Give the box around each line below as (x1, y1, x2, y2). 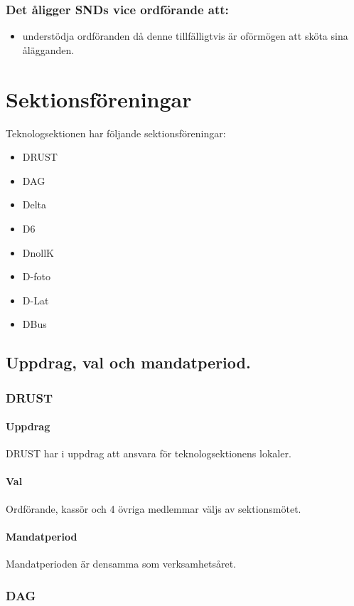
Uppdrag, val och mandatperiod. (6, 351, 251, 373)
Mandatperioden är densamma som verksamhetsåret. (6, 556, 237, 571)
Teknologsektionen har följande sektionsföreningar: (6, 125, 226, 140)
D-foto (22, 269, 50, 284)
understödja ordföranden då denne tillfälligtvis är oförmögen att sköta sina (22, 28, 348, 43)
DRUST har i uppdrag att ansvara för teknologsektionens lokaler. (6, 446, 291, 461)
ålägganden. (22, 42, 75, 57)
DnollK (22, 245, 54, 260)
